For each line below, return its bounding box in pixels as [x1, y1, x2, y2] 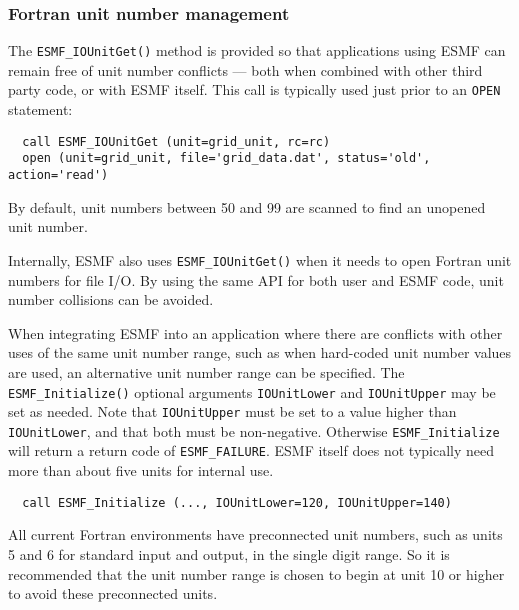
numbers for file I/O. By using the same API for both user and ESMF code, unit [8, 269, 504, 290]
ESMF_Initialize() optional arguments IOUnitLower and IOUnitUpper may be [8, 381, 496, 402]
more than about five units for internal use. [8, 460, 274, 481]
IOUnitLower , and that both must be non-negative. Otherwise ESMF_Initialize [8, 420, 500, 441]
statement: [8, 99, 73, 120]
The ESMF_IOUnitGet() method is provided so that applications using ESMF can [8, 40, 506, 61]
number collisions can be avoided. [8, 289, 214, 310]
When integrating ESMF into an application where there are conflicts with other [8, 322, 503, 343]
